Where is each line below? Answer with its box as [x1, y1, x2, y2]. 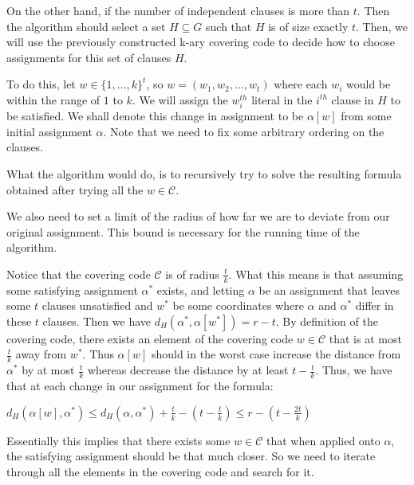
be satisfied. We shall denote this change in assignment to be [6, 108, 304, 124]
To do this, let [6, 76, 76, 92]
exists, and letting [156, 281, 245, 298]
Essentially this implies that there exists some [6, 432, 231, 448]
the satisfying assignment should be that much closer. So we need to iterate [6, 448, 376, 464]
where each [274, 76, 328, 92]
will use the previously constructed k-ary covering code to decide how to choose [6, 33, 395, 50]
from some [341, 108, 392, 124]
